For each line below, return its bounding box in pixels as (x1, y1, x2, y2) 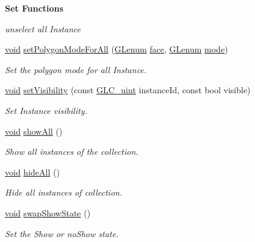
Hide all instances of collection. (5, 186, 123, 199)
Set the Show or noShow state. (5, 227, 119, 240)
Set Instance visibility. (5, 104, 87, 116)
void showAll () (5, 124, 63, 137)
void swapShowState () (5, 206, 91, 219)
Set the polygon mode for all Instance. (5, 63, 147, 76)
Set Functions (5, 2, 63, 14)
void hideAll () (5, 165, 60, 178)
